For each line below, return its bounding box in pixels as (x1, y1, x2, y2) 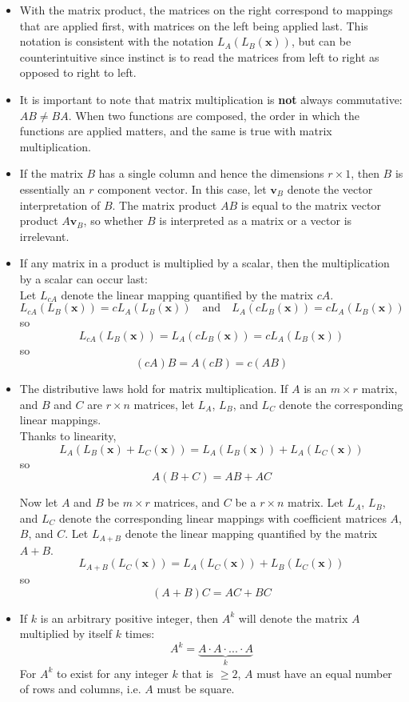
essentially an (19, 180, 85, 197)
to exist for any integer (56, 664, 169, 681)
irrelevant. (19, 227, 69, 244)
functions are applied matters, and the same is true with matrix (19, 122, 332, 139)
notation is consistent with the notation (19, 33, 214, 50)
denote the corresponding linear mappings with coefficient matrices (59, 509, 387, 526)
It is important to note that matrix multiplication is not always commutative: (19, 90, 403, 107)
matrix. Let (288, 494, 343, 511)
